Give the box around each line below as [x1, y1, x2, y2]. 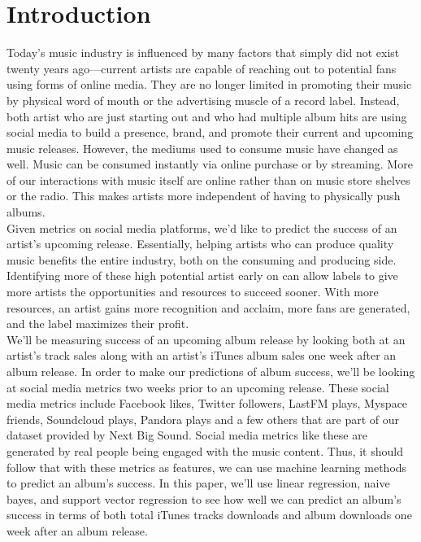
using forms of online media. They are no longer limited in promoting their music [7, 76, 412, 93]
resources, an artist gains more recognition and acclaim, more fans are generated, [7, 299, 410, 316]
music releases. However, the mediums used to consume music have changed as [7, 139, 398, 156]
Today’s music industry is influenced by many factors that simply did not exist [7, 44, 400, 61]
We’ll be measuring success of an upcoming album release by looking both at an [7, 330, 406, 347]
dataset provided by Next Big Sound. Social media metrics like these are [7, 426, 367, 444]
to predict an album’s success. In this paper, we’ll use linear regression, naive [7, 474, 390, 492]
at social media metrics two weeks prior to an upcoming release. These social [7, 378, 389, 396]
